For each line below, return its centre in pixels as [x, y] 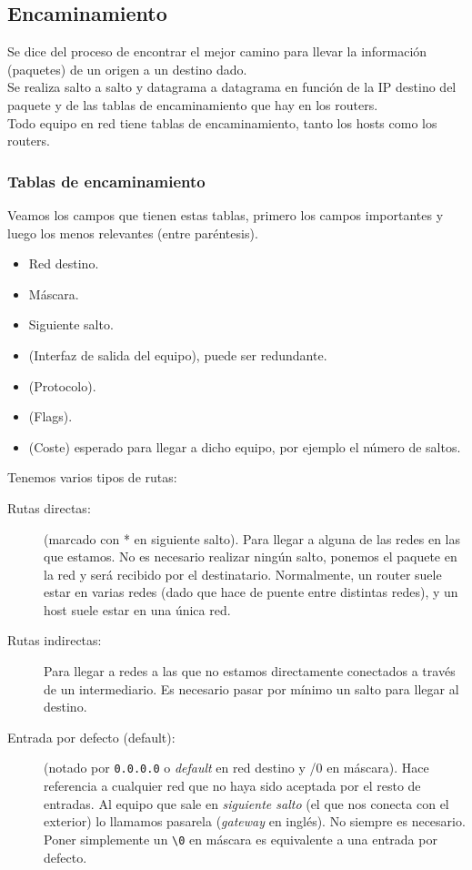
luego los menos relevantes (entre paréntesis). [133, 233]
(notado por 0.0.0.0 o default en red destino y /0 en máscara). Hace [236, 768]
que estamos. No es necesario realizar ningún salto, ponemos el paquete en [251, 556]
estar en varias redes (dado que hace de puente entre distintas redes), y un [251, 592]
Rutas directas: [49, 507]
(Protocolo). [62, 385]
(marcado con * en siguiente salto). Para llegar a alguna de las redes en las [252, 538]
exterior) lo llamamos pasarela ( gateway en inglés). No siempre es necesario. [255, 821]
